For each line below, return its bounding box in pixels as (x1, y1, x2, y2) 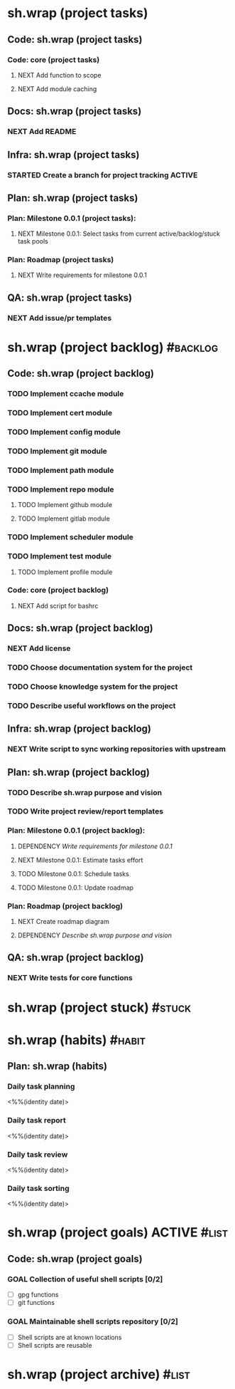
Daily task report (7, 1115, 66, 1125)
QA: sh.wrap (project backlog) (7, 952, 144, 964)
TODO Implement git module (7, 447, 108, 457)
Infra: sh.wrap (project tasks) (7, 148, 140, 161)
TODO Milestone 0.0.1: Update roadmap (17, 883, 133, 892)
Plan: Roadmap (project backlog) (7, 901, 124, 911)
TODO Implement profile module (17, 568, 113, 576)
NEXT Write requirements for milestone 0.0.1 (17, 271, 147, 279)
